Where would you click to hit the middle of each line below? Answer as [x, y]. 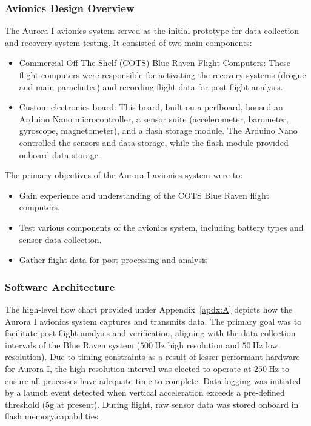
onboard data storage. [60, 154]
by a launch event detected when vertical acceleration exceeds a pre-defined [145, 392]
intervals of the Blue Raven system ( [73, 344]
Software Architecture [60, 286]
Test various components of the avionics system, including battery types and [161, 227]
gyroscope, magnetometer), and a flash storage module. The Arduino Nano [158, 131]
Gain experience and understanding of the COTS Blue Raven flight [144, 195]
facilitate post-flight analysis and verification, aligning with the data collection [150, 333]
